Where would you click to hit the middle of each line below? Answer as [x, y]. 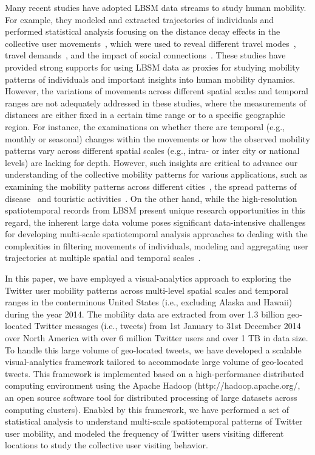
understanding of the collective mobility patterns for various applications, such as [156, 174]
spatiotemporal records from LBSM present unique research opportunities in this [155, 210]
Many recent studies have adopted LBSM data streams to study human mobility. [156, 7]
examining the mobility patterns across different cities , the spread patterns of [151, 186]
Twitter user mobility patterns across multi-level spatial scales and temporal [147, 290]
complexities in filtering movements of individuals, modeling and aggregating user [157, 245]
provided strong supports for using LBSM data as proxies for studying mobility [152, 67]
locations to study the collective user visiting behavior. [107, 445]
